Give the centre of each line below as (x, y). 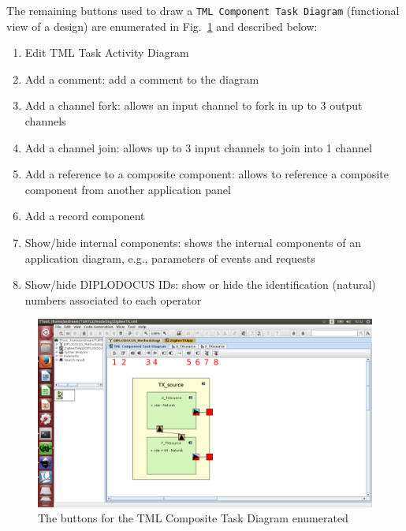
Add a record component (85, 216)
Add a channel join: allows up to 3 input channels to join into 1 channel (198, 147)
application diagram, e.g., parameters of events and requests (170, 258)
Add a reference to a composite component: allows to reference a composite (207, 174)
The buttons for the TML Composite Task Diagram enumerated (193, 518)
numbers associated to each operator (113, 299)
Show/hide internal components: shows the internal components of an (193, 242)
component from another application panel (128, 189)
